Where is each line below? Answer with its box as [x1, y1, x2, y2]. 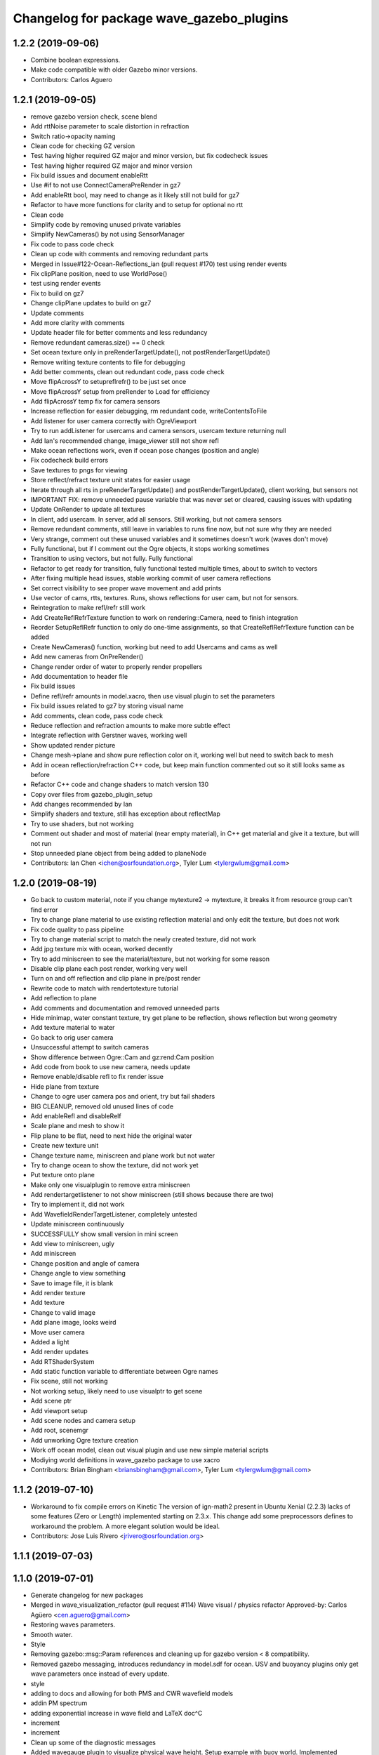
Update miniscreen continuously [30, 1220, 124, 1228]
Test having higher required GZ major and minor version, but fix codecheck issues [30, 152, 268, 160]
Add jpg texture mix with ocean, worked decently [30, 945, 173, 953]
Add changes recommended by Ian [30, 800, 133, 809]
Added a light [30, 1337, 69, 1346]
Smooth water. [30, 1630, 73, 1638]
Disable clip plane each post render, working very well [30, 965, 187, 973]
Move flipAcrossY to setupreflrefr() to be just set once [30, 378, 187, 386]
